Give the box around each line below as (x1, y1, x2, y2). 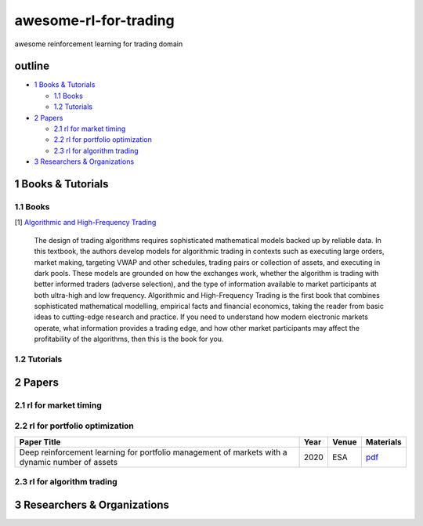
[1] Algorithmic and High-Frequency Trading (14, 218, 157, 227)
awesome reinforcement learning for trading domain (14, 39, 183, 49)
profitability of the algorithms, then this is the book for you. (34, 334, 224, 344)
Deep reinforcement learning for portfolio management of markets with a (19, 447, 287, 458)
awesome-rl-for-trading (14, 12, 175, 29)
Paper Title (19, 436, 61, 447)
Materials (365, 436, 403, 447)
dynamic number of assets (19, 456, 117, 467)
